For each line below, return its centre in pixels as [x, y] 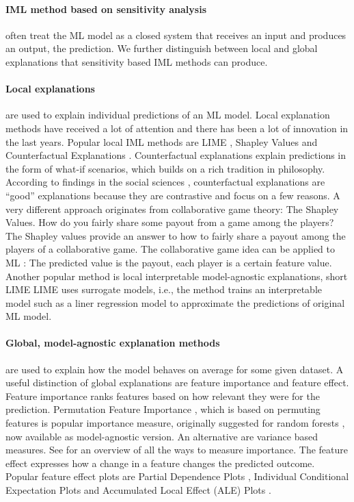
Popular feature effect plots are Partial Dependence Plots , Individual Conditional [177, 476]
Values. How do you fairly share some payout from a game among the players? [170, 222]
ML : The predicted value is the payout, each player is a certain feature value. [169, 262]
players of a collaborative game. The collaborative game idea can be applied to [171, 249]
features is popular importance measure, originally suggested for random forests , [175, 423]
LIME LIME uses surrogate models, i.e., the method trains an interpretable [164, 289]
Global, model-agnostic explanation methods [113, 343]
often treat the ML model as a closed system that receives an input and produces [176, 35]
